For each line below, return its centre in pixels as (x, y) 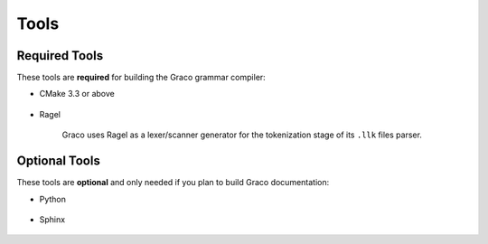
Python (53, 199)
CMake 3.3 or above (77, 94)
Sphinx (52, 219)
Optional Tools (59, 161)
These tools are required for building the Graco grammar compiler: (141, 78)
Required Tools (60, 56)
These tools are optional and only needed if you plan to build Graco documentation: (173, 183)
